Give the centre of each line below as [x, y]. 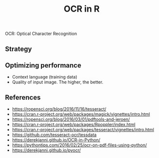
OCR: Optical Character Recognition [41, 34]
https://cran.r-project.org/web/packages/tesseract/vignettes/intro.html [83, 130]
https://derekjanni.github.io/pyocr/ [46, 150]
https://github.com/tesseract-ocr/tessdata [54, 135]
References [23, 97]
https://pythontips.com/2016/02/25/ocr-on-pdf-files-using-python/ [79, 145]
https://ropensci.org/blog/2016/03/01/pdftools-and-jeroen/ [71, 119]
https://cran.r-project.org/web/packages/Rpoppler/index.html [74, 125]
